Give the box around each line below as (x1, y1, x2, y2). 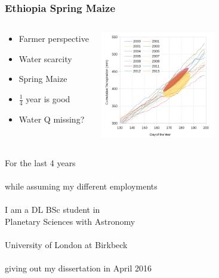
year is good (26, 93, 70, 105)
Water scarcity (18, 52, 72, 65)
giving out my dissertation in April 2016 (5, 261, 152, 274)
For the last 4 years (5, 156, 76, 169)
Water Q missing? (18, 112, 85, 125)
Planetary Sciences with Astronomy (5, 215, 135, 227)
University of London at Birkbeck (5, 238, 128, 250)
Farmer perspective (18, 32, 89, 45)
